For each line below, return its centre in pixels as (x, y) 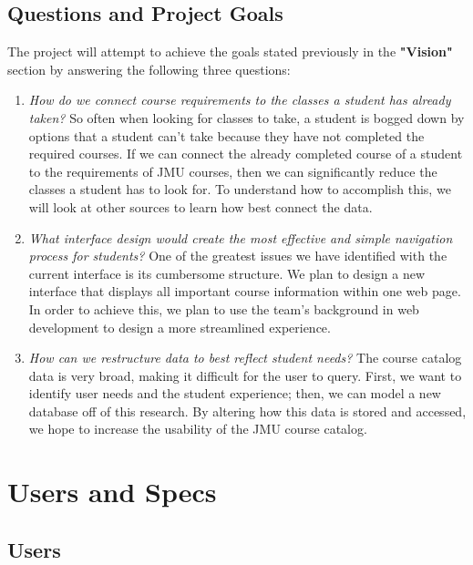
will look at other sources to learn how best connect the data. (201, 206)
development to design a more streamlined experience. (180, 327)
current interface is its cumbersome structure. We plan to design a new (226, 273)
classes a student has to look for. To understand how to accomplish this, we (240, 189)
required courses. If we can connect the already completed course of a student (246, 154)
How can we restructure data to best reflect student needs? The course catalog (245, 358)
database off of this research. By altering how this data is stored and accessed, (247, 411)
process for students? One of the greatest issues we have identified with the (238, 256)
